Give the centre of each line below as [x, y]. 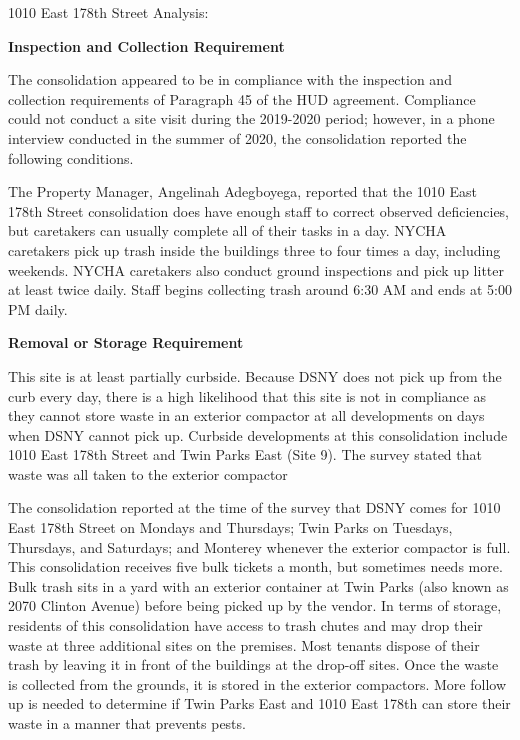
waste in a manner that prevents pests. [127, 723]
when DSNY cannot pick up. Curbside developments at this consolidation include [258, 434]
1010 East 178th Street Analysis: [108, 12]
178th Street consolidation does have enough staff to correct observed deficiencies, [259, 210]
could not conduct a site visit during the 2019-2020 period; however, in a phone [251, 118]
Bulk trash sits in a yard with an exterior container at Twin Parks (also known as [258, 585]
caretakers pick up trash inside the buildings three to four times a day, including [254, 249]
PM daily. [38, 308]
